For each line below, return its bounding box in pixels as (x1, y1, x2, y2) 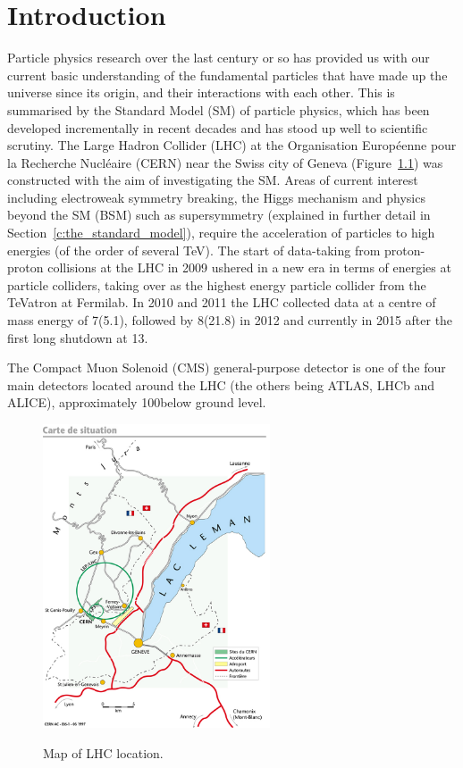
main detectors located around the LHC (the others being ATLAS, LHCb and (7, 375, 435, 394)
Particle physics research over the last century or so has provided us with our (7, 48, 430, 67)
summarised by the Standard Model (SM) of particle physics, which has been (7, 100, 430, 119)
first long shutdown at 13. (7, 328, 148, 346)
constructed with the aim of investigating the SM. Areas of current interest (7, 171, 418, 189)
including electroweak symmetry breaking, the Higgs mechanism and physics (7, 188, 425, 206)
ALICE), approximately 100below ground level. (7, 393, 266, 412)
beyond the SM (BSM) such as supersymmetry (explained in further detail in (7, 205, 431, 224)
